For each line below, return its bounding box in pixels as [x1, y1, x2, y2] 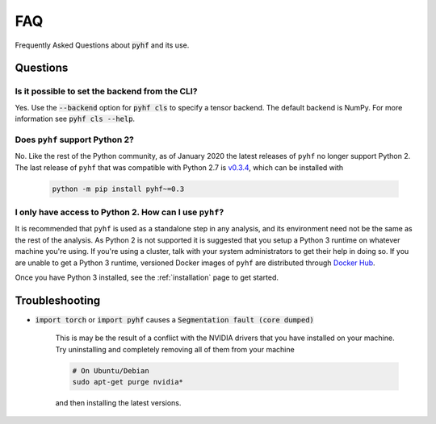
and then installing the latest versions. [55, 397, 182, 407]
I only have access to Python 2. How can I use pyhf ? [15, 206, 224, 218]
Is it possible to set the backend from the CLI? [15, 85, 198, 97]
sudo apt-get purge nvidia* [72, 377, 183, 386]
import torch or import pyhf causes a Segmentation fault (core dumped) [35, 314, 315, 324]
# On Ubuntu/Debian [72, 366, 149, 375]
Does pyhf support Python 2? [15, 134, 135, 145]
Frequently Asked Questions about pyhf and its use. [15, 40, 190, 50]
